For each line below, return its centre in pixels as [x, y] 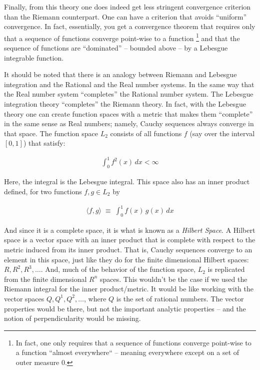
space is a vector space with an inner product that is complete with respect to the [130, 240]
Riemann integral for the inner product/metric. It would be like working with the [129, 289]
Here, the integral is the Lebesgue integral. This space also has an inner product [127, 181]
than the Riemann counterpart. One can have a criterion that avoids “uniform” [125, 16]
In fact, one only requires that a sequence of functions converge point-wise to [133, 342]
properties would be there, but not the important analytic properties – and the [125, 308]
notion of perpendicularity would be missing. [72, 318]
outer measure [37, 362]
